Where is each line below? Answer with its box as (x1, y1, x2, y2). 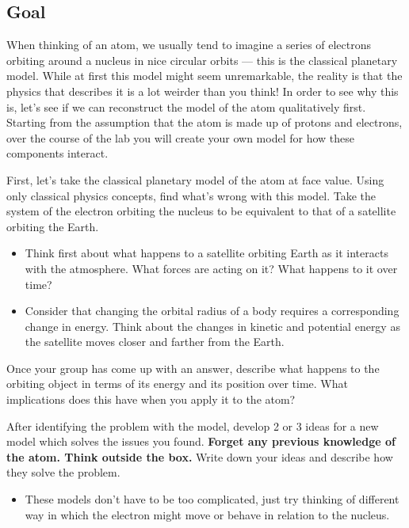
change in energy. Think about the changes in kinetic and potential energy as (25, 317, 400, 334)
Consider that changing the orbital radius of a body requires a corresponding (25, 302, 399, 319)
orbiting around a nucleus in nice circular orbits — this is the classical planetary (6, 51, 398, 68)
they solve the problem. (6, 464, 120, 481)
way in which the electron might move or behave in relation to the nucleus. (25, 506, 390, 522)
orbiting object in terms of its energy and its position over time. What (6, 375, 348, 392)
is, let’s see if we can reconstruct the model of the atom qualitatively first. (6, 98, 366, 115)
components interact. (6, 145, 109, 161)
